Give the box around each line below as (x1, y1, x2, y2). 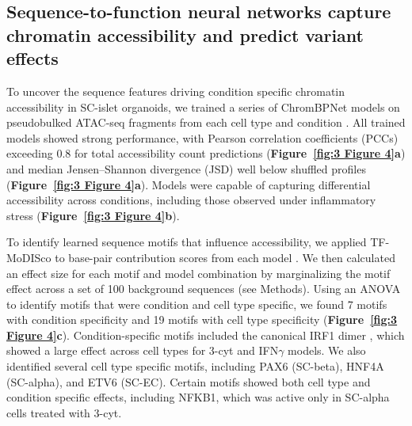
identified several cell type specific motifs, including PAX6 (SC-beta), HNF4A (6, 358, 384, 375)
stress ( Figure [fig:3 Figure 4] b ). (6, 207, 180, 223)
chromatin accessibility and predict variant (6, 22, 364, 47)
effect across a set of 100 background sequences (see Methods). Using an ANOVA (6, 280, 401, 297)
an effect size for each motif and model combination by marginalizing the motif (6, 264, 391, 281)
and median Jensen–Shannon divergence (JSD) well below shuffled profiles (6, 160, 366, 177)
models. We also (288, 342, 366, 359)
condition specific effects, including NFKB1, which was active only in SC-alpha (6, 389, 390, 405)
